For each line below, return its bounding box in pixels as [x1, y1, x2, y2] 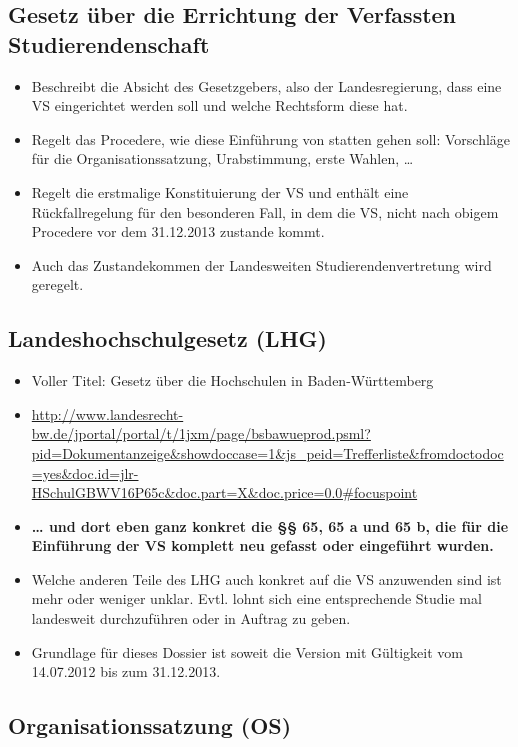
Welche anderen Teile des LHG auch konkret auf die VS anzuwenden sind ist [31, 568, 502, 589]
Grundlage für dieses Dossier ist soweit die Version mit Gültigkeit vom [31, 641, 463, 662]
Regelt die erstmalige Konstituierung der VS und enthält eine [31, 181, 409, 202]
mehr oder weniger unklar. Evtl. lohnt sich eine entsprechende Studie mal [31, 588, 482, 609]
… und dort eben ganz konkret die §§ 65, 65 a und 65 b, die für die [31, 515, 509, 536]
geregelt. [31, 274, 84, 295]
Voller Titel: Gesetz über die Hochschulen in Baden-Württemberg [31, 370, 434, 391]
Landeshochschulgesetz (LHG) [8, 323, 327, 354]
